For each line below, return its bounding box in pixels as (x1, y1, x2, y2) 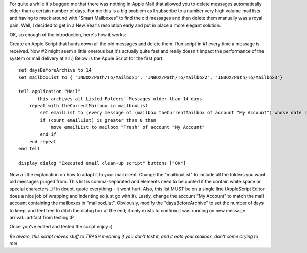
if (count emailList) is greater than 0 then (40, 117, 156, 123)
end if (40, 131, 57, 137)
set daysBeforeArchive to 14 (18, 67, 92, 73)
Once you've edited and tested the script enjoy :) (9, 224, 113, 230)
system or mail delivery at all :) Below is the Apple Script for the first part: (9, 55, 164, 61)
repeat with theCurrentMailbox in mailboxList (29, 103, 148, 109)
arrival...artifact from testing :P (9, 214, 74, 220)
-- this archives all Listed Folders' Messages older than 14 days (29, 96, 202, 102)
